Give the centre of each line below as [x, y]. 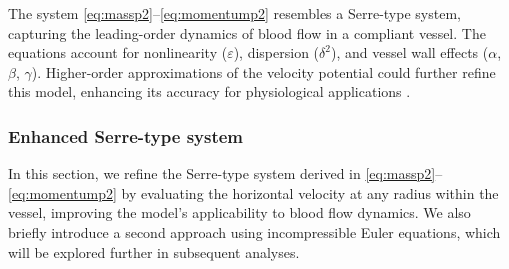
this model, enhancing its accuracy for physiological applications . [209, 91]
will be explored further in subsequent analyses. [154, 251]
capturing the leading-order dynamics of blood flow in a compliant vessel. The [247, 32]
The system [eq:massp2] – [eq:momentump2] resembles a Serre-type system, [234, 13]
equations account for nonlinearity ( [118, 52]
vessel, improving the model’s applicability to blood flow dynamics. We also [239, 212]
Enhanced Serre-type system [126, 135]
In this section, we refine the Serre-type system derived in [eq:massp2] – [225, 173]
